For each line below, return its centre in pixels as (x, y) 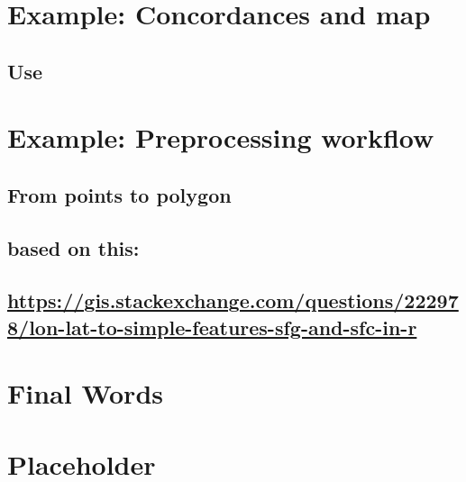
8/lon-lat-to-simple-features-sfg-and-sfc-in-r (212, 327)
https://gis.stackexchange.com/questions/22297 (233, 300)
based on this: (73, 247)
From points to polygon (119, 194)
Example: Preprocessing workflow (221, 137)
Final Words (85, 393)
